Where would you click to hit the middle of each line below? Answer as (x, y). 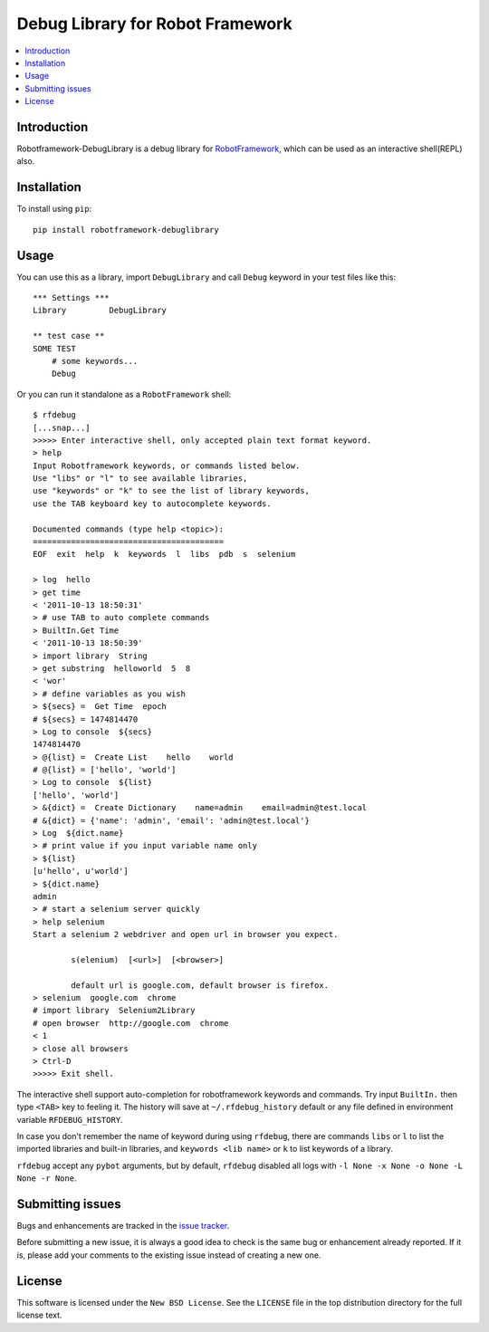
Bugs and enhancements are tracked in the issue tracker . (123, 1226)
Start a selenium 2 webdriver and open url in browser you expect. (186, 934)
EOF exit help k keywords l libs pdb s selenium (164, 554)
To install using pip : (54, 209)
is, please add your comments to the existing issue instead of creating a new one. (169, 1255)
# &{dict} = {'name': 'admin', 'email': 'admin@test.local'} (171, 820)
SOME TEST (54, 348)
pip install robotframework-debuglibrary (126, 230)
